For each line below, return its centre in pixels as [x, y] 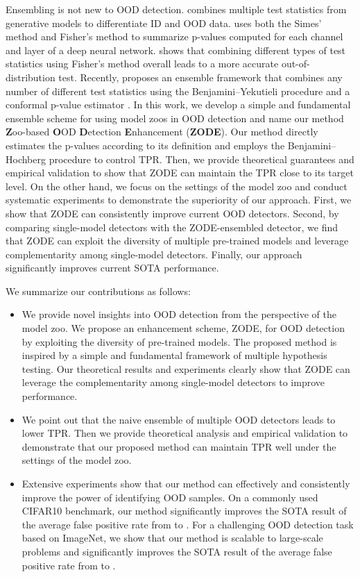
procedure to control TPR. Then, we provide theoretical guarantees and [202, 159]
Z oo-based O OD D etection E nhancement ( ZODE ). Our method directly [162, 132]
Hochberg [26, 159]
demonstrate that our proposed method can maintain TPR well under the [179, 446]
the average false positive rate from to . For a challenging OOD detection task [188, 524]
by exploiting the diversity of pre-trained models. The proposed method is [179, 341]
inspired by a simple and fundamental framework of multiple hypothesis [174, 355]
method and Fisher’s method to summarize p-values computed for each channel [174, 36]
